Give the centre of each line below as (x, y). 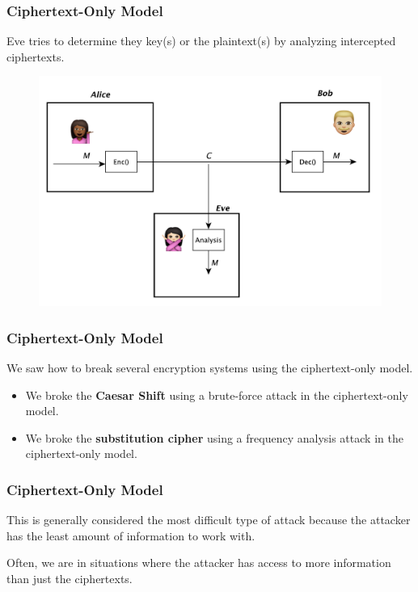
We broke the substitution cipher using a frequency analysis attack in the (214, 437)
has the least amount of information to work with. (131, 535)
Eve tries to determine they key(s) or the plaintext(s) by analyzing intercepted (201, 41)
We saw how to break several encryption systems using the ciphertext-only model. (210, 368)
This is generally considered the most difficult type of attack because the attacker (209, 520)
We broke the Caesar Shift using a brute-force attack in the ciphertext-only (217, 395)
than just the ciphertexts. (70, 579)
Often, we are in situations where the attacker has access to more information (199, 563)
